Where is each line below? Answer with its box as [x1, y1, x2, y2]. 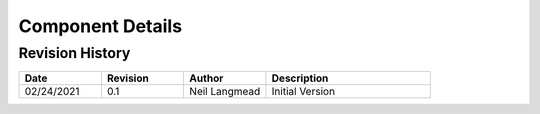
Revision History [18, 44, 131, 62]
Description [271, 71, 329, 85]
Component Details [18, 15, 183, 37]
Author [189, 71, 224, 85]
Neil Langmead [189, 85, 261, 99]
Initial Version [271, 85, 335, 99]
